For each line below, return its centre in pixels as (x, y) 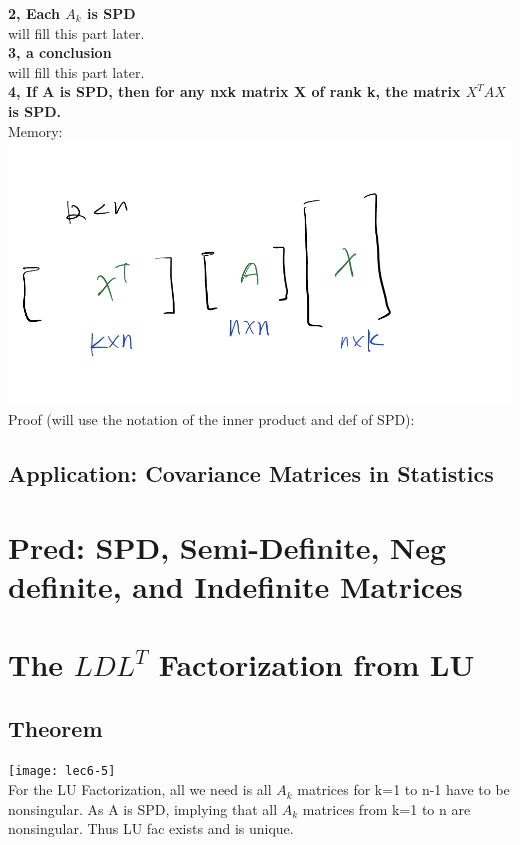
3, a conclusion (60, 52)
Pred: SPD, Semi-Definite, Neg (227, 546)
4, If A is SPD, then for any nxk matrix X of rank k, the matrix (234, 91)
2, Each (34, 13)
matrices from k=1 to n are (386, 808)
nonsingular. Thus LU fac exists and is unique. (151, 828)
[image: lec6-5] (62, 771)
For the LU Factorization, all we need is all (140, 789)
